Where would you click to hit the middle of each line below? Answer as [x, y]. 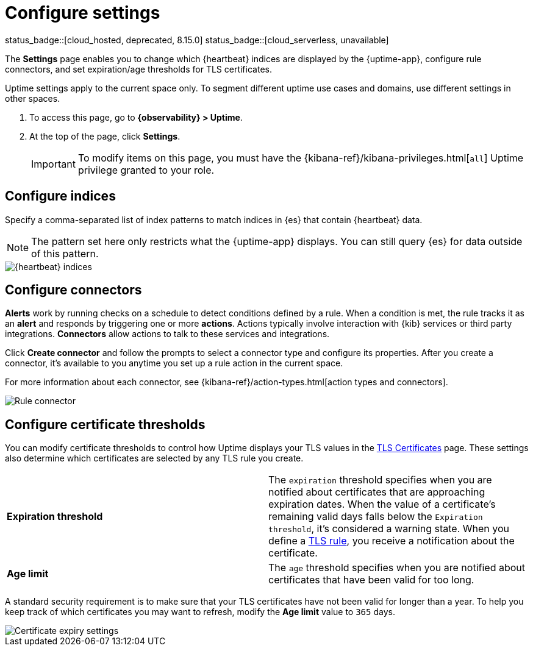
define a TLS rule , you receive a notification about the [392, 541]
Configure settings [83, 13]
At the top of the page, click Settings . [105, 136]
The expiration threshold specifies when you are [380, 480]
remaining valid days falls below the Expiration [376, 517]
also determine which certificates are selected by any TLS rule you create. [154, 458]
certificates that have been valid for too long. [371, 580]
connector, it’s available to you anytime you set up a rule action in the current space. [174, 363]
